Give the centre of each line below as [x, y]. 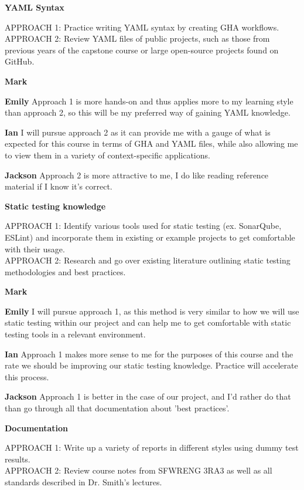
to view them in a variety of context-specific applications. [107, 155]
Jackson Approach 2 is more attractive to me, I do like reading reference [137, 175]
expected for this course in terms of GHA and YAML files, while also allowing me [151, 143]
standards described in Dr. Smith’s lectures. [83, 482]
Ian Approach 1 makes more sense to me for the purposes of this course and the [149, 354]
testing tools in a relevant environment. [75, 334]
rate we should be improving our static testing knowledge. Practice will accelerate [151, 365]
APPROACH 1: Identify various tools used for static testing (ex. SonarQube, [143, 226]
